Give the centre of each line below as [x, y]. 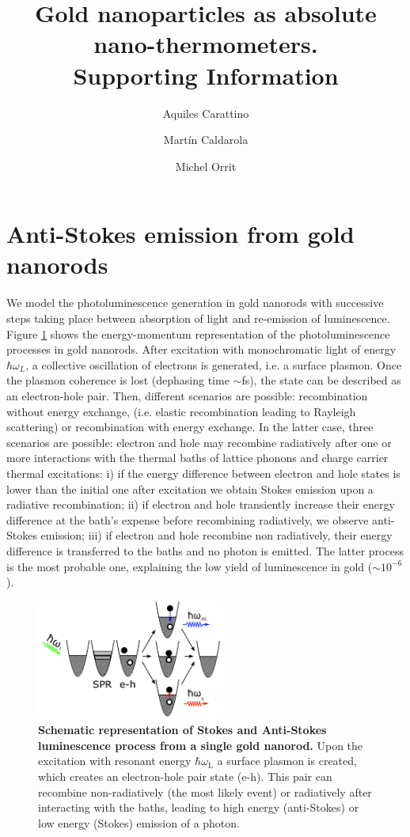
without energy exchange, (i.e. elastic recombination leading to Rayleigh [181, 411]
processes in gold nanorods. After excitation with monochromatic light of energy [201, 349]
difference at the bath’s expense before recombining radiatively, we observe [188, 519]
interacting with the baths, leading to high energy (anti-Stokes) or [199, 807]
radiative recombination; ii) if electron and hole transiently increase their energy [201, 504]
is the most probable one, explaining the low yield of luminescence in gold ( [190, 566]
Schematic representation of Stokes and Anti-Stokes [182, 730]
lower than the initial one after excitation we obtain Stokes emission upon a [190, 489]
